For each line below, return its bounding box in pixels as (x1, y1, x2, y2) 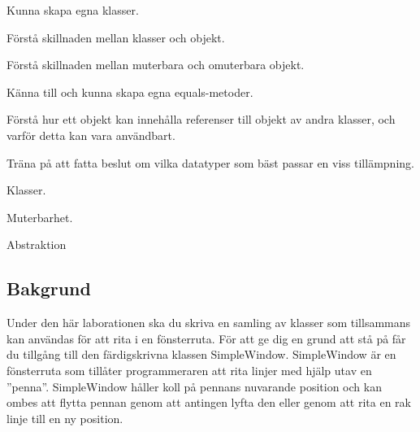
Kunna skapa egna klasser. (6, 2, 139, 18)
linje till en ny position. (6, 409, 123, 426)
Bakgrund (6, 276, 91, 301)
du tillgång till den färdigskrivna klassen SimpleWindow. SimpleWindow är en (6, 346, 396, 363)
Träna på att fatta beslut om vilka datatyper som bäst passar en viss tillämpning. (6, 154, 414, 171)
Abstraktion (6, 236, 67, 253)
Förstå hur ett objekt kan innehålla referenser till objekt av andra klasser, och (6, 111, 396, 128)
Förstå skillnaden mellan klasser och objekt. (6, 28, 225, 46)
